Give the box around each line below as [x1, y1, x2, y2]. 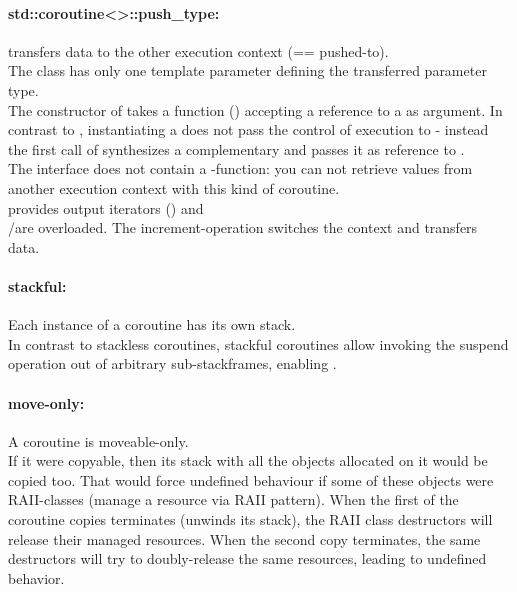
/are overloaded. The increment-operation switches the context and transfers [8, 217, 478, 238]
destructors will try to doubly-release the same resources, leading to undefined [8, 548, 487, 569]
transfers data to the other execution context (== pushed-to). [8, 40, 389, 61]
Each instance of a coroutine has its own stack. [8, 314, 296, 335]
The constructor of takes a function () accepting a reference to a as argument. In [8, 99, 503, 120]
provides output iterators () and [8, 197, 204, 218]
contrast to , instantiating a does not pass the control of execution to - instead [8, 119, 489, 140]
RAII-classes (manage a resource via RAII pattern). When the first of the [8, 489, 459, 510]
